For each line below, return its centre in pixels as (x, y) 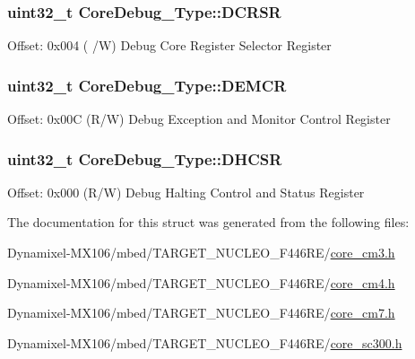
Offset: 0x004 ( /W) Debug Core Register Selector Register (169, 45)
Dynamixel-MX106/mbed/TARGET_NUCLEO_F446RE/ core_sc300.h (205, 342)
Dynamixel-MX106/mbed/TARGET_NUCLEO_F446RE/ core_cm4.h (201, 282)
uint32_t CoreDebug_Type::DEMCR (147, 85)
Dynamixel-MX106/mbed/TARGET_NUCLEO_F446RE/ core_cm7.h (201, 313)
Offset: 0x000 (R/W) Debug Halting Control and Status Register (186, 192)
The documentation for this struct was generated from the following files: (208, 222)
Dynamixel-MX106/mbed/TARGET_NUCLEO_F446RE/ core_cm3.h (201, 253)
